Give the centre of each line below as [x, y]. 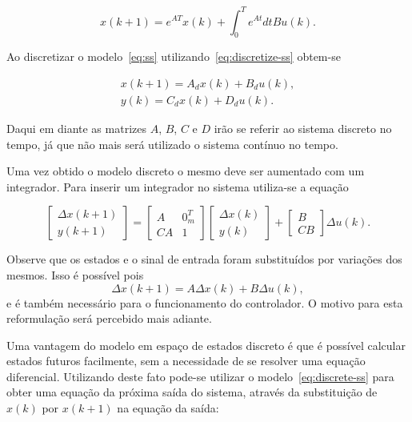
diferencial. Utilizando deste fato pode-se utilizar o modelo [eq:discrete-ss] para [200, 376]
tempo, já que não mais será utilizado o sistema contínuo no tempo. [172, 144]
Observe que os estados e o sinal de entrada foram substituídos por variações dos [204, 259]
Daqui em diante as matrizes [76, 128]
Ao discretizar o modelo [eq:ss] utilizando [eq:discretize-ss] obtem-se [174, 56]
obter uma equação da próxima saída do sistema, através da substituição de [192, 392]
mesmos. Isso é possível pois [75, 274]
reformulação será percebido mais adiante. [109, 318]
